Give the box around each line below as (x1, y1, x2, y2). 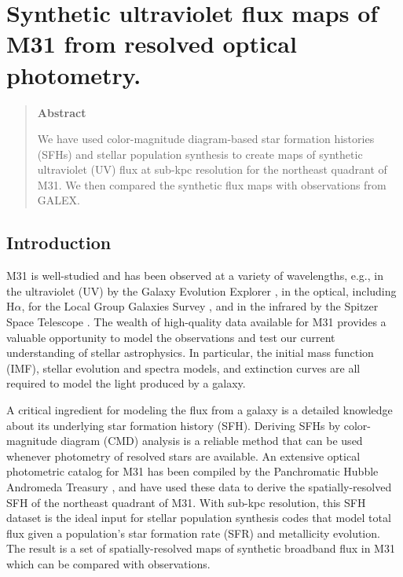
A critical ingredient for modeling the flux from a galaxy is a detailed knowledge (6, 402, 393, 418)
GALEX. (37, 192, 80, 208)
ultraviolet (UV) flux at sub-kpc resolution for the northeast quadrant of (37, 161, 387, 178)
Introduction (6, 230, 112, 255)
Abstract (37, 104, 86, 120)
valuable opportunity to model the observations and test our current (6, 329, 335, 345)
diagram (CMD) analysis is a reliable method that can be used (60, 432, 363, 449)
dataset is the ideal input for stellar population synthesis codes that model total (6, 509, 391, 526)
